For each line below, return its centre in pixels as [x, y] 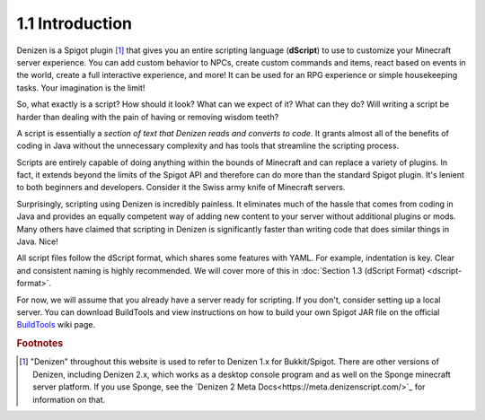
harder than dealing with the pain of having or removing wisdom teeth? [148, 117]
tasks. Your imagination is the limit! [81, 87]
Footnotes [40, 344]
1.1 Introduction [75, 23]
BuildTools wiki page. [56, 325]
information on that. [69, 399]
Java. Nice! [37, 241]
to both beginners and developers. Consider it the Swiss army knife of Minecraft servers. [181, 188]
